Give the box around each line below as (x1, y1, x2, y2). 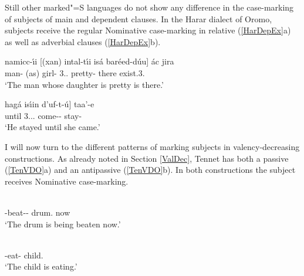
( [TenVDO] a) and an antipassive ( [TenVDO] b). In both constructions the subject (5, 163, 296, 176)
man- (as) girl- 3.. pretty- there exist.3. (5, 66, 145, 79)
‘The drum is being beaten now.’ (5, 217, 121, 230)
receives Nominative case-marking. (5, 175, 129, 187)
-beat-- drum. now (5, 206, 70, 218)
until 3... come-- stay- (5, 109, 82, 121)
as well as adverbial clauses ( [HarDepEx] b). (5, 35, 161, 47)
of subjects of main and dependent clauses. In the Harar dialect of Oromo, (5, 12, 272, 25)
